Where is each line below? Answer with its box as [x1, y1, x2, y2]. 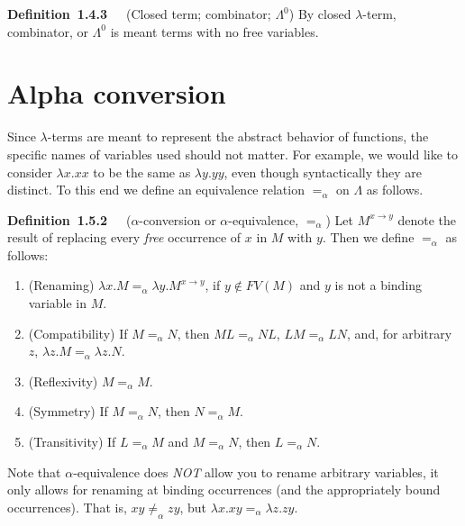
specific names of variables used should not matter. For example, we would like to [7, 144, 458, 163]
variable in [28, 294, 87, 313]
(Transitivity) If [28, 432, 116, 451]
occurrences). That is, [7, 497, 127, 516]
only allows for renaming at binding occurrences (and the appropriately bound [7, 480, 441, 499]
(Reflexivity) [28, 371, 98, 390]
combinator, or [7, 22, 88, 41]
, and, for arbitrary [347, 323, 452, 342]
